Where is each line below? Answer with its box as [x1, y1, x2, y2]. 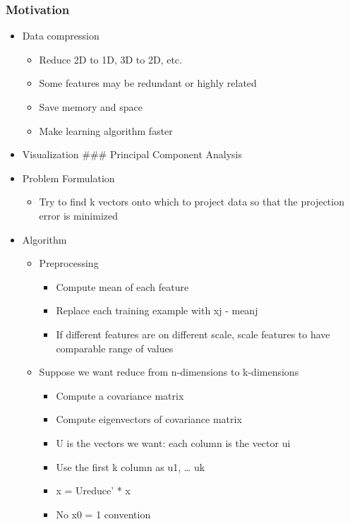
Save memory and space [39, 100, 143, 114]
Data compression [22, 28, 99, 43]
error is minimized [39, 208, 119, 222]
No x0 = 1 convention [56, 506, 151, 521]
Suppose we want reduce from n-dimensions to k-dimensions [39, 364, 299, 379]
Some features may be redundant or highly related [39, 76, 257, 90]
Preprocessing [39, 256, 99, 270]
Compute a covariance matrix [56, 388, 184, 403]
